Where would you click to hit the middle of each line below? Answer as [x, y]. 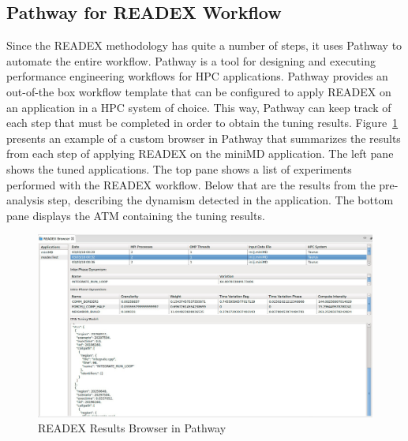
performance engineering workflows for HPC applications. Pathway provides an [197, 76]
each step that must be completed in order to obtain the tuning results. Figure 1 [202, 123]
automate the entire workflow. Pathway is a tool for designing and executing [191, 60]
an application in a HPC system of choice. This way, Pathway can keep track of [199, 107]
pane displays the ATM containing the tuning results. [136, 215]
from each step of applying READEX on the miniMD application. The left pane [200, 153]
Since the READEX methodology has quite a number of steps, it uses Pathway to [204, 45]
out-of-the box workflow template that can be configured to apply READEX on [199, 91]
